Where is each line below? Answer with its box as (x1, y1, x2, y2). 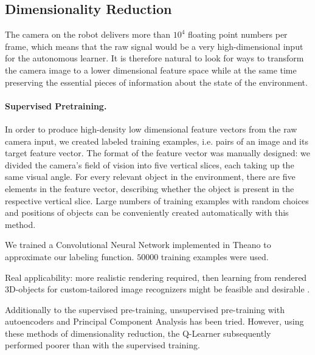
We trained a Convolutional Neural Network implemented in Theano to (5, 238, 271, 251)
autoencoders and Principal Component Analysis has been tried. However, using (5, 315, 304, 328)
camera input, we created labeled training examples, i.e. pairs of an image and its (5, 134, 308, 147)
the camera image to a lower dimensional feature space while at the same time (5, 63, 297, 76)
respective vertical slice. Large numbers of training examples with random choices (5, 194, 309, 207)
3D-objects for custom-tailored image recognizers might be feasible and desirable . (5, 283, 310, 295)
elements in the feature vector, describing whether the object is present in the (5, 182, 294, 195)
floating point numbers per (188, 28, 288, 41)
